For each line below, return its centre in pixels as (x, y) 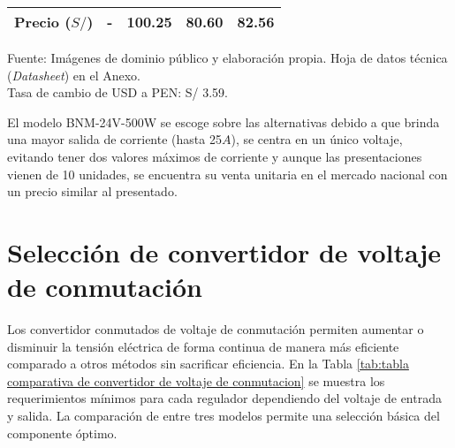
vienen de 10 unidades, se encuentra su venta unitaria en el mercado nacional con (227, 174)
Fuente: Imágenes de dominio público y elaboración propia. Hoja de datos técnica (227, 57)
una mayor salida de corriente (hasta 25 (114, 139)
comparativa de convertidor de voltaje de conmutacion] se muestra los (196, 380)
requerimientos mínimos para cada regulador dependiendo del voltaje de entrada (224, 398)
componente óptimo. (62, 433)
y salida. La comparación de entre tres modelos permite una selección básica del (224, 416)
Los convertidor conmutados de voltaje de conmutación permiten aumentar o (216, 329)
